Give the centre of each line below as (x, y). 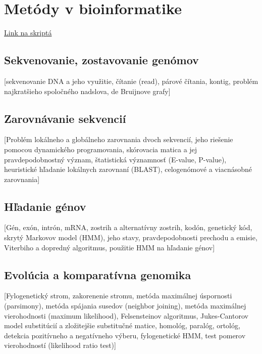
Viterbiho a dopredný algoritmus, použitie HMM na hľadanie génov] (110, 247)
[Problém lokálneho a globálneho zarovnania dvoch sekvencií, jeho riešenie (119, 139)
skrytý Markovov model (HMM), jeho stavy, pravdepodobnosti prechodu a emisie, (131, 237)
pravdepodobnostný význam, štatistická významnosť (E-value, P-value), (115, 159)
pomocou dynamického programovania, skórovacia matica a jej (101, 149)
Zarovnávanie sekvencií (65, 118)
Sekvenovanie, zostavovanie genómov (101, 60)
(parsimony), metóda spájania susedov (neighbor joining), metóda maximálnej (125, 306)
